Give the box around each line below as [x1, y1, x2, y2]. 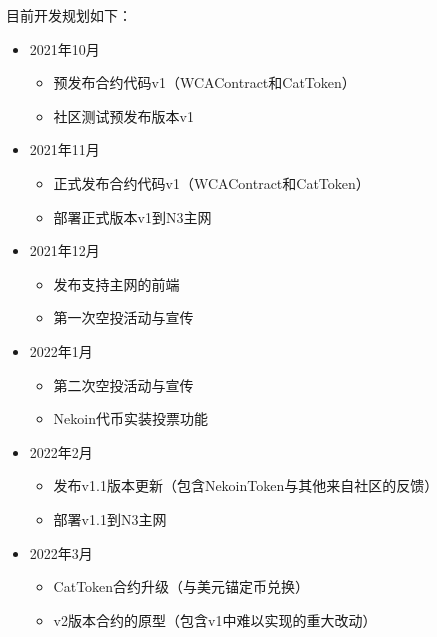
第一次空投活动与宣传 [53, 307, 194, 328]
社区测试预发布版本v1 [53, 105, 194, 126]
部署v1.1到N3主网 [53, 508, 167, 529]
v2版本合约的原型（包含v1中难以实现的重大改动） [53, 609, 377, 630]
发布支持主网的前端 [53, 273, 180, 294]
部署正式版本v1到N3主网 [53, 206, 212, 227]
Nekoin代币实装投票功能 [53, 408, 208, 429]
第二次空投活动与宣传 [53, 374, 194, 395]
